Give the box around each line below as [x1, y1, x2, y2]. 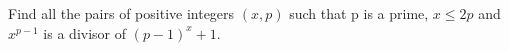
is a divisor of [43, 22, 127, 43]
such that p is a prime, [289, 3, 429, 23]
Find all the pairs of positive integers [8, 3, 235, 23]
